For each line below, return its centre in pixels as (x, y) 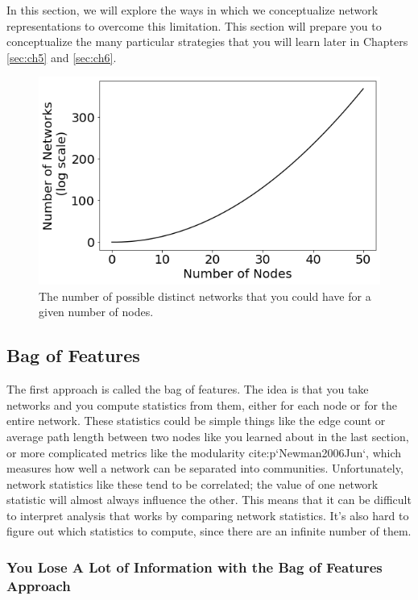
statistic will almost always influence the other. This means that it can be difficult (209, 500)
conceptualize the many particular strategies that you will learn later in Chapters (207, 42)
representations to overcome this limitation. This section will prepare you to (194, 25)
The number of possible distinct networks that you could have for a (205, 296)
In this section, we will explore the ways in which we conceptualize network (192, 10)
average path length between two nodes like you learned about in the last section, (208, 436)
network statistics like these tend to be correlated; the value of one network (192, 483)
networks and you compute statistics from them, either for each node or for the (202, 404)
